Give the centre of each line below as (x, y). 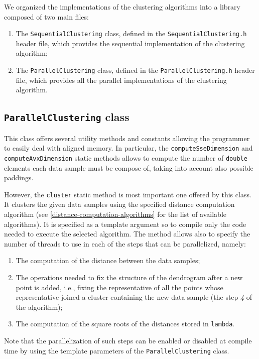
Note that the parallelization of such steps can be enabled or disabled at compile (128, 340)
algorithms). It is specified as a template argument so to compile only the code (125, 224)
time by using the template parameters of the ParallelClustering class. (117, 350)
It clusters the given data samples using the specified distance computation (119, 204)
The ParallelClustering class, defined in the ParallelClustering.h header (135, 70)
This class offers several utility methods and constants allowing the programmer (127, 138)
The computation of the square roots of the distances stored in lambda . (125, 324)
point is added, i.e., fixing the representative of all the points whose (119, 287)
